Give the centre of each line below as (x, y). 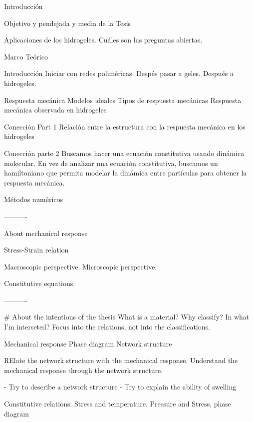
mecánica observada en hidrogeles (55, 110)
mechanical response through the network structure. (84, 370)
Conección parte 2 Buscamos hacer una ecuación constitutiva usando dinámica (124, 153)
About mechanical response (46, 233)
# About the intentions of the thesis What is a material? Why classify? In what (127, 317)
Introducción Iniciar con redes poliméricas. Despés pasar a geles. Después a (119, 73)
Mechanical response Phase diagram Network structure (88, 343)
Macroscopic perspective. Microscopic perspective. (81, 266)
